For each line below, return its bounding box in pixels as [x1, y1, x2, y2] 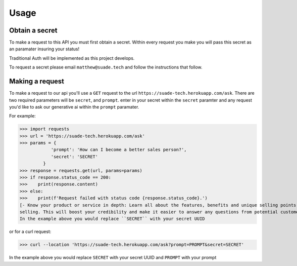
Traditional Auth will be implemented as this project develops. [9, 55, 135, 61]
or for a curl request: [9, 228, 51, 234]
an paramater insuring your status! [9, 46, 80, 52]
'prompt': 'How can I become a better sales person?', [50, 147, 187, 152]
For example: [9, 113, 36, 119]
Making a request [9, 77, 64, 86]
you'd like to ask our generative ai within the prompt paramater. [9, 104, 140, 110]
